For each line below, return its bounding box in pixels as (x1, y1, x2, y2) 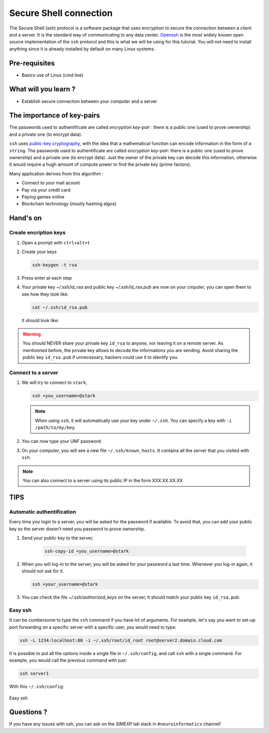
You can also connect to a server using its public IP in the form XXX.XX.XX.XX (22, 477, 183, 484)
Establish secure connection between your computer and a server (21, 98, 157, 104)
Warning (22, 331, 41, 337)
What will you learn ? (9, 85, 76, 93)
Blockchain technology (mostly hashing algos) (21, 201, 117, 207)
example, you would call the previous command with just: (9, 657, 127, 664)
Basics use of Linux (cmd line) (21, 72, 84, 78)
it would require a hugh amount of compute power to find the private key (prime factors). (9, 161, 191, 167)
